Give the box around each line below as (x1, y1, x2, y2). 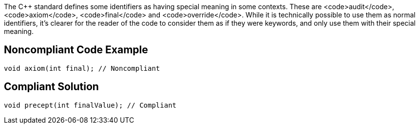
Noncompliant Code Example (4, 44, 148, 56)
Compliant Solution (4, 80, 99, 93)
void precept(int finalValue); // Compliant (4, 101, 177, 109)
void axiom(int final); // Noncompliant (4, 64, 160, 72)
